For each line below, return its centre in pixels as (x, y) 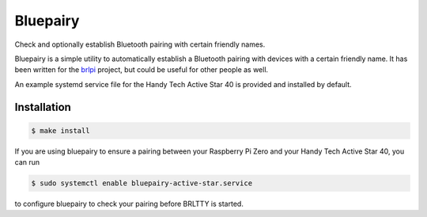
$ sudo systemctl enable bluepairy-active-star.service (142, 183)
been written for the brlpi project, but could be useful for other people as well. (142, 70)
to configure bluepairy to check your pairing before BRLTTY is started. (129, 204)
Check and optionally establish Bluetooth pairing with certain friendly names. (140, 44)
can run (27, 162)
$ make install (60, 130)
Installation (43, 107)
